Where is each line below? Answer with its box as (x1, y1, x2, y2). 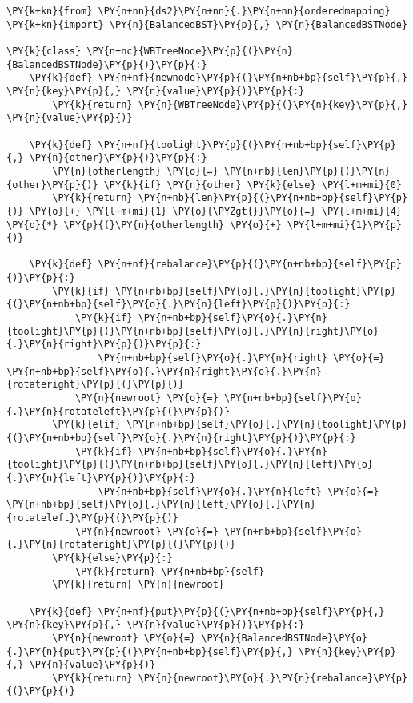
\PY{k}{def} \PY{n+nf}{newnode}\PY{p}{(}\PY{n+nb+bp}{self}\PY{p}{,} (29, 72, 408, 84)
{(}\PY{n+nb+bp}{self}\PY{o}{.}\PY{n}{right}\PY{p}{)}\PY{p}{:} (6, 432, 356, 444)
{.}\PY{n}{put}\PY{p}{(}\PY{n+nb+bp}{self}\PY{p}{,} (6, 645, 293, 657)
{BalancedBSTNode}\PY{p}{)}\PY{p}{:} (6, 58, 207, 70)
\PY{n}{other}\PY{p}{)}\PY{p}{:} (29, 152, 207, 164)
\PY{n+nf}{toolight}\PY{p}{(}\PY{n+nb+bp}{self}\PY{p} (98, 139, 396, 151)
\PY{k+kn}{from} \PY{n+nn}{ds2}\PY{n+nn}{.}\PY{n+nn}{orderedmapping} (6, 6, 391, 17)
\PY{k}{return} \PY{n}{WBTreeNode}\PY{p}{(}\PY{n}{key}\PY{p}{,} (52, 98, 408, 110)
